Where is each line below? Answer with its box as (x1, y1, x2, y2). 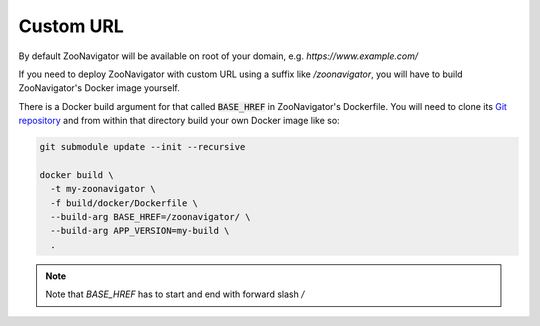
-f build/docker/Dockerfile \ (50, 197, 199, 209)
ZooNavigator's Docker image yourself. (18, 82, 180, 94)
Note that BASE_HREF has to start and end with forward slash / (45, 288, 305, 300)
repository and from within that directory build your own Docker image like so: (18, 115, 340, 127)
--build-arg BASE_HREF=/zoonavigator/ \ (50, 211, 251, 223)
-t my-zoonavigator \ (50, 183, 157, 195)
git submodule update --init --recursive (39, 141, 246, 153)
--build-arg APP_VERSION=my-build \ (50, 225, 230, 237)
